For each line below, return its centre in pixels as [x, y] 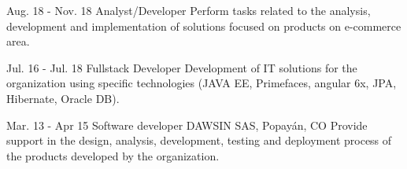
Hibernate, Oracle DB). [63, 98]
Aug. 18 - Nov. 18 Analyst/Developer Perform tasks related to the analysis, [189, 10]
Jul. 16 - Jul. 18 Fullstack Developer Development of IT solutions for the [182, 67]
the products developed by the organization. [113, 155]
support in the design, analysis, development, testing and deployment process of [199, 140]
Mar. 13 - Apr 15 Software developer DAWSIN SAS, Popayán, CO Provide [187, 125]
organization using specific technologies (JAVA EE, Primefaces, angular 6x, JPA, [202, 83]
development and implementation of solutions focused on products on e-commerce [204, 26]
